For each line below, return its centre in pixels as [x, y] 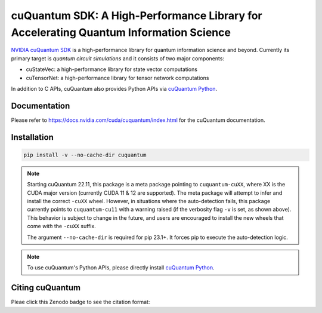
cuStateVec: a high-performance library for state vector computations [112, 69]
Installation [32, 137]
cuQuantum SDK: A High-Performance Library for [137, 16]
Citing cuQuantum [46, 288]
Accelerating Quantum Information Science [121, 32]
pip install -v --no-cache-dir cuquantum [85, 155]
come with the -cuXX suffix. [62, 226]
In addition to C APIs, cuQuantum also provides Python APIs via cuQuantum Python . [114, 88]
